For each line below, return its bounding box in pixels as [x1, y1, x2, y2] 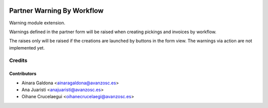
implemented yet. [9, 45, 45, 51]
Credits [9, 57, 27, 64]
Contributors [9, 71, 37, 77]
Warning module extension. [9, 20, 66, 26]
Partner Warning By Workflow [9, 6, 104, 15]
